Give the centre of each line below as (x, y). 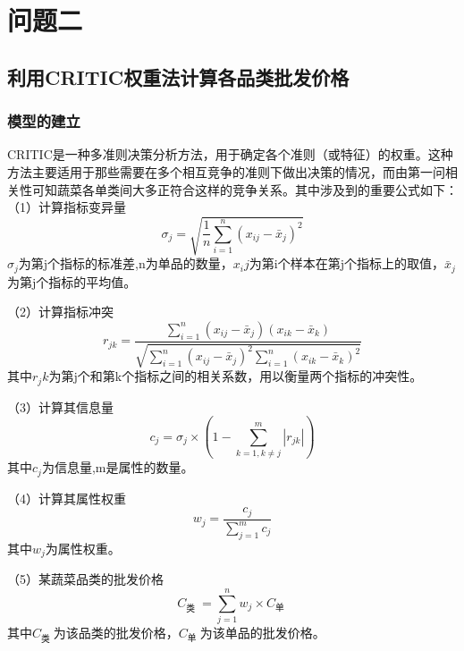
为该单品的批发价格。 (262, 632)
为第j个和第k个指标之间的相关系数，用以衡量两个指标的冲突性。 (236, 376)
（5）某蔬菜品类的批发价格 (85, 579)
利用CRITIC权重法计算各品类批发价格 (178, 76)
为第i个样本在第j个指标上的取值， (346, 263)
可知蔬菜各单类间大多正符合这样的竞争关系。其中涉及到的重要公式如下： (245, 189)
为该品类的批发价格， (116, 632)
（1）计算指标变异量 (67, 207)
